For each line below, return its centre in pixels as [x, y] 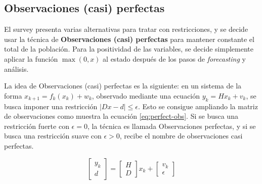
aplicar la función [31, 58]
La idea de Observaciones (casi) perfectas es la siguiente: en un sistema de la [123, 86]
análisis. [16, 68]
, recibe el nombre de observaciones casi [181, 136]
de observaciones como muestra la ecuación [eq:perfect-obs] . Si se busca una [121, 116]
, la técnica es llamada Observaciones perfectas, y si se [171, 126]
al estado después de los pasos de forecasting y [174, 58]
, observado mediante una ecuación [146, 95]
